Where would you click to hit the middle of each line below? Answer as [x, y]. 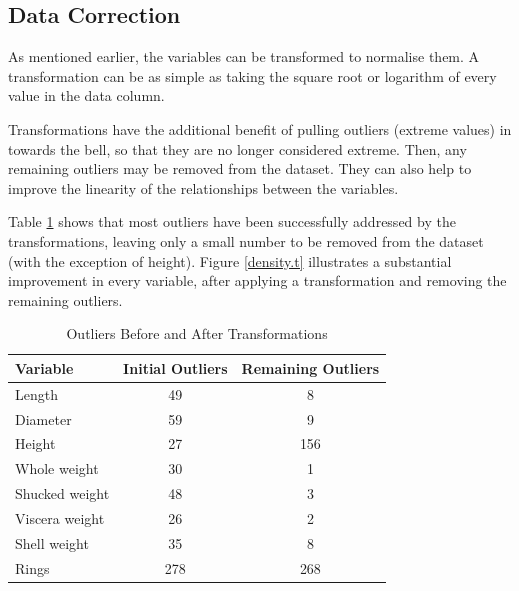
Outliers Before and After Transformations [197, 333]
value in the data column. [86, 95]
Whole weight [57, 468]
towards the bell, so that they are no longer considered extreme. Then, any [237, 148]
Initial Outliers [175, 367]
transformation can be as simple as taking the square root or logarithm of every [252, 75]
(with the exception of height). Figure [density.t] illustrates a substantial [230, 260]
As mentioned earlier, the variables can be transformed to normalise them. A [244, 56]
